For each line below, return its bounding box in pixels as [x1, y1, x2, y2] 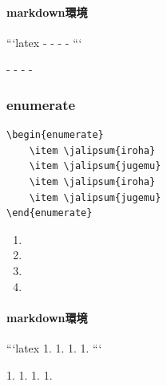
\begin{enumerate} [6, 129, 104, 141]
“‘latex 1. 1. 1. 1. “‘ [6, 339, 102, 356]
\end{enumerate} [6, 207, 93, 219]
